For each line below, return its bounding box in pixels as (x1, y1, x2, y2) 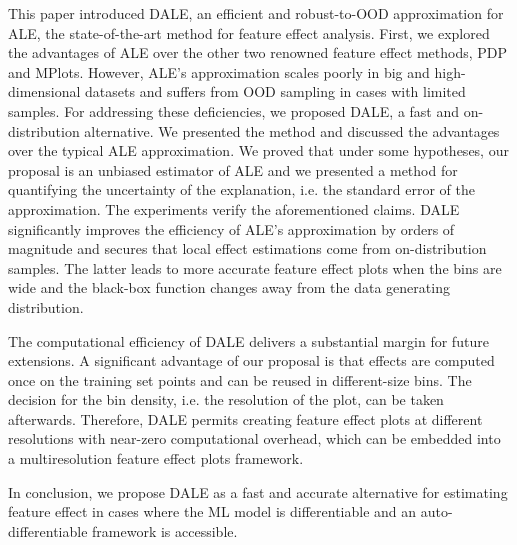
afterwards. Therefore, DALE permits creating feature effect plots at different (8, 408, 483, 429)
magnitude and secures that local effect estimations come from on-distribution (8, 238, 487, 259)
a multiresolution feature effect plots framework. (8, 448, 304, 469)
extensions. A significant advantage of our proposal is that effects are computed (8, 350, 495, 371)
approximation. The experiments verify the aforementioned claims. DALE (8, 198, 460, 219)
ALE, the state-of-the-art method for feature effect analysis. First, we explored (8, 22, 490, 43)
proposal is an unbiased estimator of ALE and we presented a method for (8, 159, 458, 180)
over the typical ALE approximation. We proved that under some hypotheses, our (8, 140, 509, 161)
